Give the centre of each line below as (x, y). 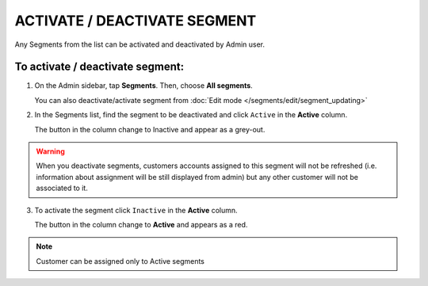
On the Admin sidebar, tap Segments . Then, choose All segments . (143, 86)
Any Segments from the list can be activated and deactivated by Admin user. (140, 44)
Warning (50, 151)
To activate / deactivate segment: (99, 67)
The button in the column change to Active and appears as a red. (141, 224)
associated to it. (62, 188)
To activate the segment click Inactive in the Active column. (136, 210)
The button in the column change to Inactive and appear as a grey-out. (150, 129)
